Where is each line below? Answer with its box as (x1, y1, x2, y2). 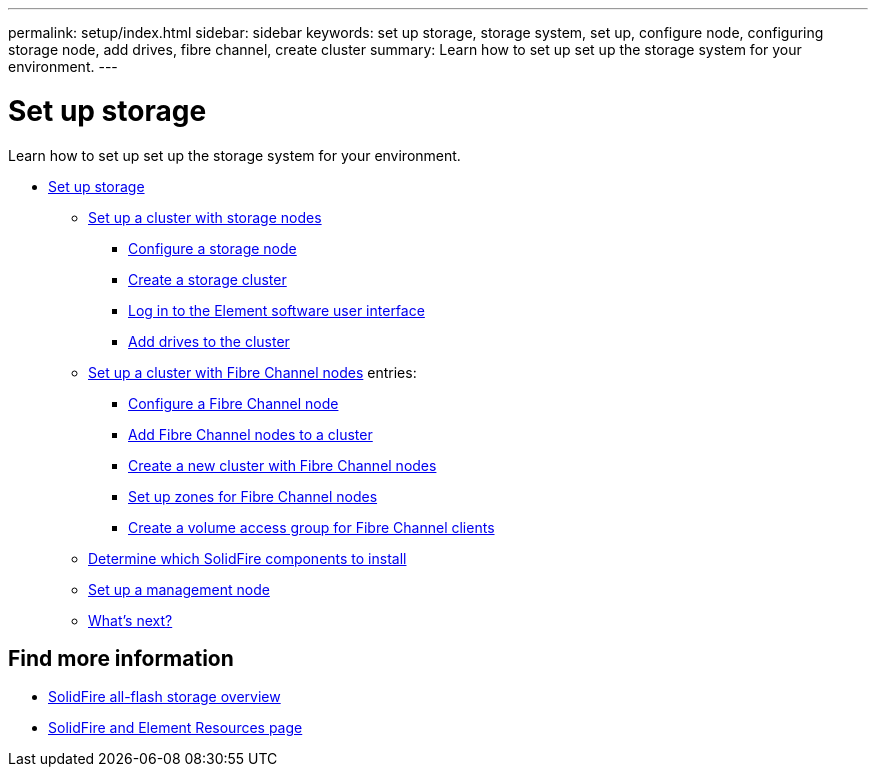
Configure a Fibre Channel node (128, 394, 339, 412)
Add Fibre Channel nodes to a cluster (128, 425, 373, 443)
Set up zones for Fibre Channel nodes (128, 487, 378, 505)
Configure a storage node (128, 239, 297, 257)
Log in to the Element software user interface (128, 301, 425, 319)
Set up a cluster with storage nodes (88, 208, 322, 226)
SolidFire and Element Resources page (48, 719, 303, 737)
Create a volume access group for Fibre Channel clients (128, 518, 495, 536)
